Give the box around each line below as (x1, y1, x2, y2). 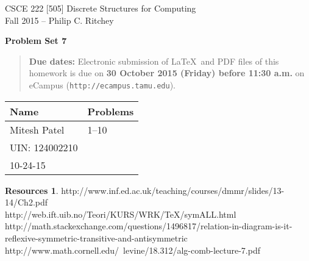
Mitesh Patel (10, 122, 65, 137)
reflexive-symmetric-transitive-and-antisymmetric (5, 232, 188, 244)
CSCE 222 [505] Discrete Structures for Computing (5, 2, 196, 14)
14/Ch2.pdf (5, 196, 48, 209)
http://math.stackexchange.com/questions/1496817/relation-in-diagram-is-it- (5, 220, 293, 232)
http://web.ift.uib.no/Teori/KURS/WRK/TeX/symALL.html (5, 207, 236, 220)
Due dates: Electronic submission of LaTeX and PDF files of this (29, 54, 279, 67)
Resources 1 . (5, 184, 59, 196)
